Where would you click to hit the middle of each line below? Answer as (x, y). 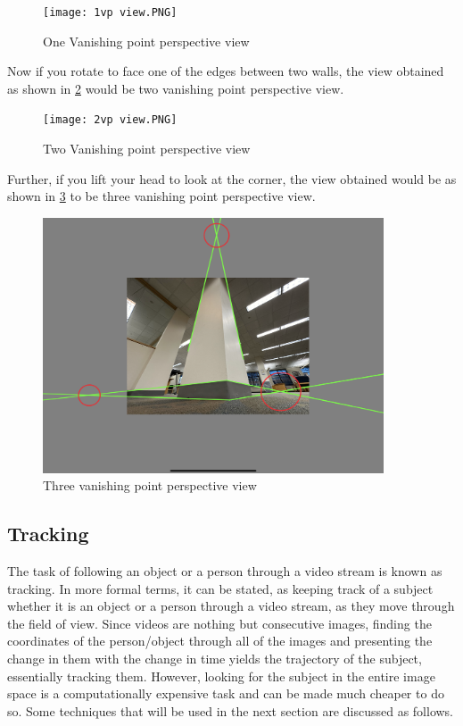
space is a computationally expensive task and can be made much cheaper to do (226, 693)
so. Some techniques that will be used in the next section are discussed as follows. (231, 710)
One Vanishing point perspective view (146, 41)
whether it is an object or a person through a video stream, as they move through (231, 606)
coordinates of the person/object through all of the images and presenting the (220, 641)
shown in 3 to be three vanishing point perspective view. (161, 196)
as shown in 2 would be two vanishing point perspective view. (176, 88)
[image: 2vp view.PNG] (110, 120)
